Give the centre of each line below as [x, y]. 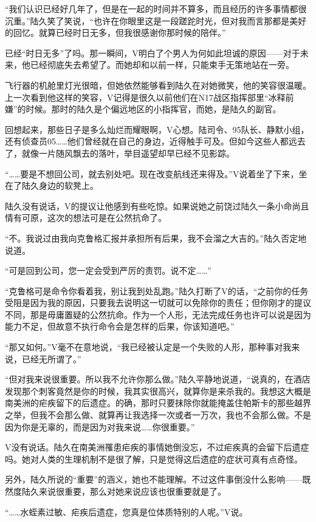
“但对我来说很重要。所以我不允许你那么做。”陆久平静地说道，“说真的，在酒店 [158, 379]
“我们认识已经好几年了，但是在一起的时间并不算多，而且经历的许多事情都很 [156, 8]
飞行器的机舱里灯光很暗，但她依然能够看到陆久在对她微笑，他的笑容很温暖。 [158, 85]
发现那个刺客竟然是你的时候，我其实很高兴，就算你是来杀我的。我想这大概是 [158, 391]
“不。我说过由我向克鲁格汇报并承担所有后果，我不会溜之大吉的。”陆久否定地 [156, 238]
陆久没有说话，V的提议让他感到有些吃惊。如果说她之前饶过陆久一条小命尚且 [157, 205]
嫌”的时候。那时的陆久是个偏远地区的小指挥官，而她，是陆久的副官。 [143, 109]
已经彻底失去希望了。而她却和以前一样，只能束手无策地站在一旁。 [162, 65]
